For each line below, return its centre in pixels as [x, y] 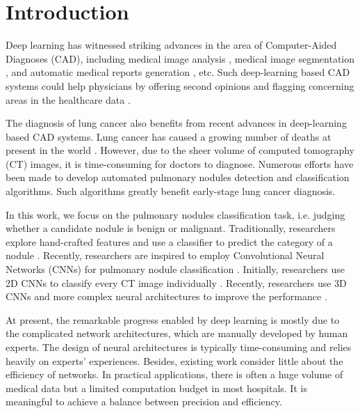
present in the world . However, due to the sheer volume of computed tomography [180, 150]
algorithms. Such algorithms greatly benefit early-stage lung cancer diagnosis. [171, 191]
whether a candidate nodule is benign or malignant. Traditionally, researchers [171, 228]
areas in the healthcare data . [68, 99]
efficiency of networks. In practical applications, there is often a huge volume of [174, 374]
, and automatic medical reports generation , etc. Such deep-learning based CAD [178, 72]
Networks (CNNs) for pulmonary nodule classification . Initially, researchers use [175, 269]
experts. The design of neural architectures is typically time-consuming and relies [179, 347]
